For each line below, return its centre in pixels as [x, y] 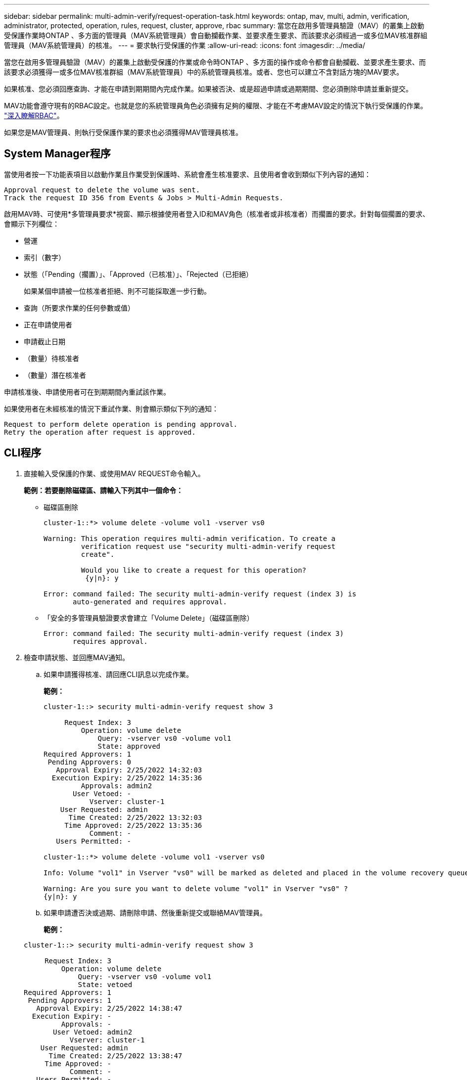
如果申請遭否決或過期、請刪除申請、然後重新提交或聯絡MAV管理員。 [155, 912]
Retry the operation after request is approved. [100, 432]
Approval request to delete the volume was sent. [102, 190]
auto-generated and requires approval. [150, 602]
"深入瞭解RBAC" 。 [34, 115]
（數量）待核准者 [51, 358]
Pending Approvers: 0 [90, 762]
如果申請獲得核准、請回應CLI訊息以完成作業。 [118, 674]
